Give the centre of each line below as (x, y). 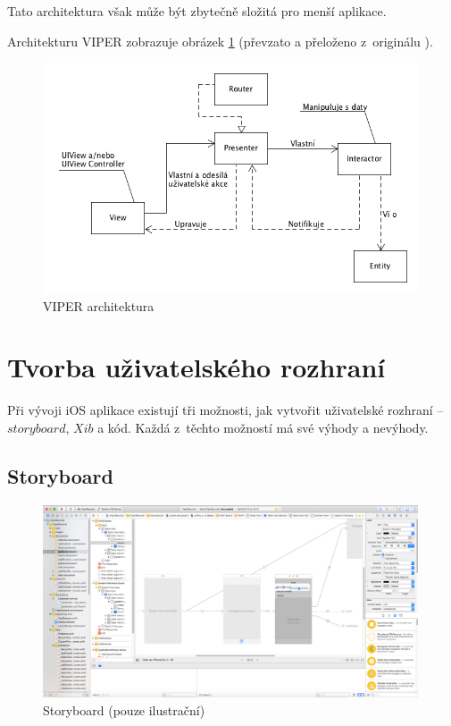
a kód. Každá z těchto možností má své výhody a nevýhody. (263, 427)
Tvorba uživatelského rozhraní (196, 367)
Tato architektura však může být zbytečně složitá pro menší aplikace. (197, 11)
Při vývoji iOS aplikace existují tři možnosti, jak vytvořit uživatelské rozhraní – (225, 410)
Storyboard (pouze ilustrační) (124, 709)
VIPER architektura (99, 305)
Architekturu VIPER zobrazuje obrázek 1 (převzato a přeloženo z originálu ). (220, 41)
